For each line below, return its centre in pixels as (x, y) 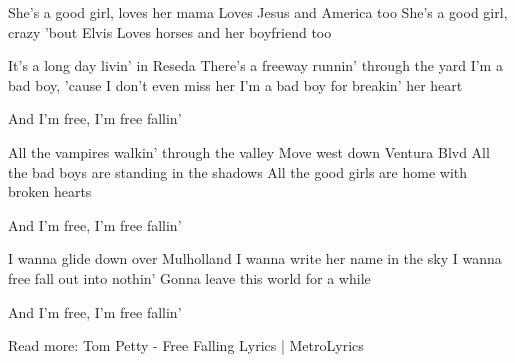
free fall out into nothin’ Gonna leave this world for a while (189, 277)
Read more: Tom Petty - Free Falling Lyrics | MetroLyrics (186, 345)
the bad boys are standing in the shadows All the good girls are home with (238, 171)
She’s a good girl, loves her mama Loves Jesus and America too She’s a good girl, (258, 12)
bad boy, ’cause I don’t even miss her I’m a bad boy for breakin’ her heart (235, 84)
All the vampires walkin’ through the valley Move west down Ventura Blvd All (249, 151)
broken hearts (50, 191)
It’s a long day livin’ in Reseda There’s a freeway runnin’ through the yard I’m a (255, 65)
